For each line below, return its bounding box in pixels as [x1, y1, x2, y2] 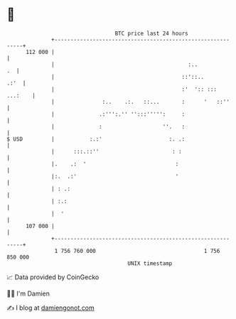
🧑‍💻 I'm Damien [6, 289, 50, 298]
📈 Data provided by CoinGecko [6, 273, 100, 281]
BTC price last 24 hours [114, 30, 189, 37]
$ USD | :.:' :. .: [6, 135, 186, 143]
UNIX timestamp [127, 259, 173, 267]
